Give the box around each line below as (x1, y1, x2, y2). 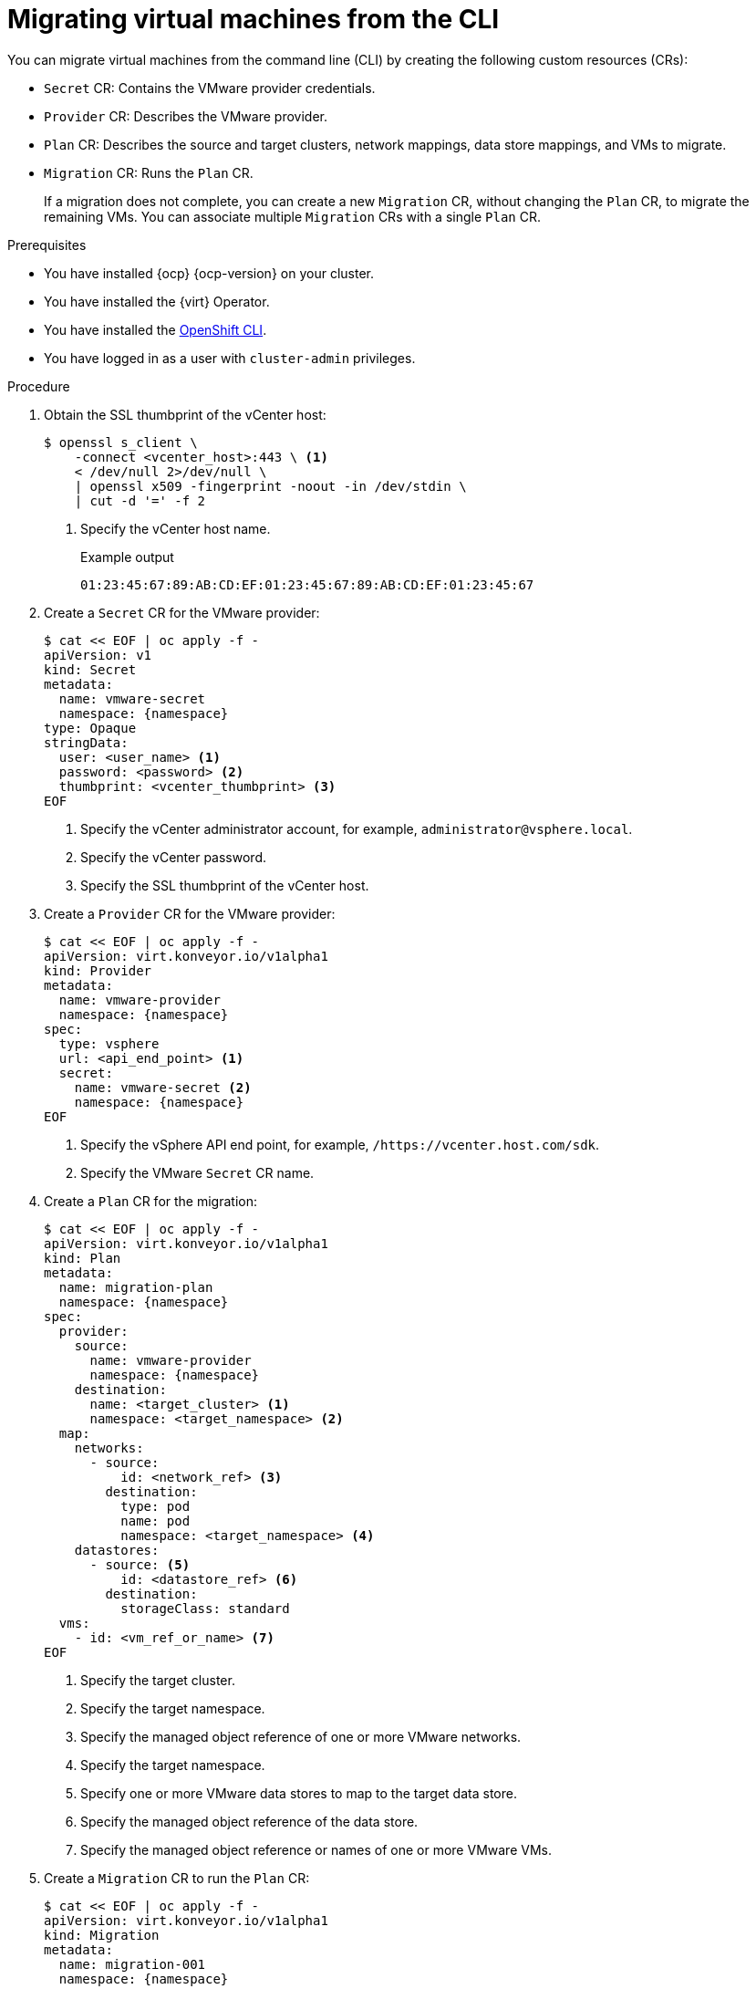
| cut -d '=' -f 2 (74, 493, 206, 508)
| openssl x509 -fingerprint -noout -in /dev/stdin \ (74, 478, 467, 494)
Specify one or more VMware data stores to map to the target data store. (80, 1785, 517, 1801)
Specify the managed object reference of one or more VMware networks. (80, 1728, 522, 1744)
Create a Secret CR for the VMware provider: (44, 604, 320, 620)
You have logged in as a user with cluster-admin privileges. (44, 349, 416, 366)
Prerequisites (7, 236, 87, 253)
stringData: (44, 734, 129, 750)
